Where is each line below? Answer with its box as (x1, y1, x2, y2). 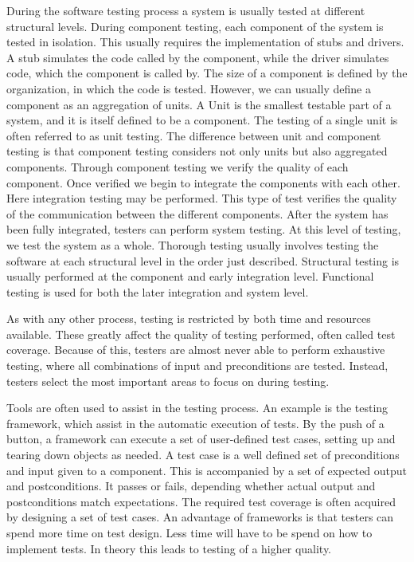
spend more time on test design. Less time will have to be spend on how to (6, 525, 373, 540)
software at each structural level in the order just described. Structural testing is (6, 252, 400, 269)
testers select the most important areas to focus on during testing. (6, 372, 330, 389)
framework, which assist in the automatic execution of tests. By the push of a (6, 415, 385, 431)
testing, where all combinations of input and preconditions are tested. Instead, (6, 357, 389, 374)
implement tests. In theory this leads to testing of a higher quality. (6, 540, 332, 556)
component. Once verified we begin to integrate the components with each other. (6, 174, 400, 191)
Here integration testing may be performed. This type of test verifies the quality (6, 190, 397, 206)
